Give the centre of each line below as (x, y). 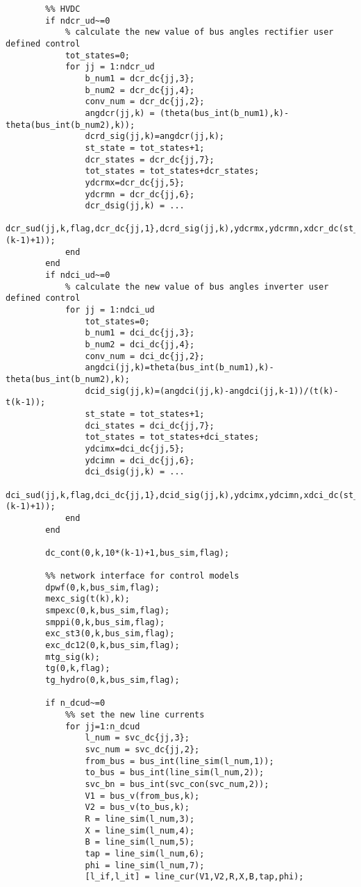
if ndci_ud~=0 (78, 275)
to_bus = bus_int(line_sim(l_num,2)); (175, 773)
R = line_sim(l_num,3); (140, 819)
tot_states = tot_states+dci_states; (172, 437)
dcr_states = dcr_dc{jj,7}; (150, 159)
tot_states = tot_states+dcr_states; (172, 171)
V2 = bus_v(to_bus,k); (137, 807)
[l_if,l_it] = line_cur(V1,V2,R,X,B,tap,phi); (194, 877)
